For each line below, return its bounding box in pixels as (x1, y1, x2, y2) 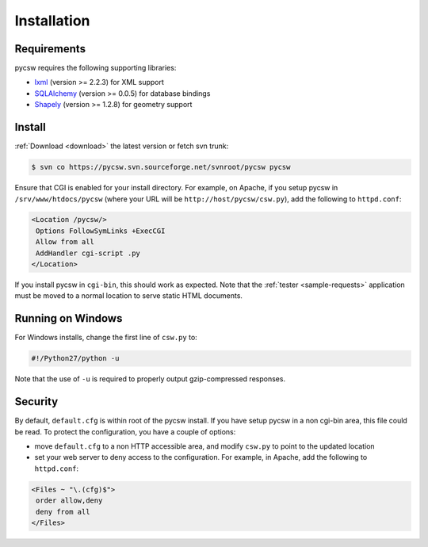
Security (14, 395, 59, 408)
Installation (14, 12, 90, 29)
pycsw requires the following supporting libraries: (14, 63, 177, 73)
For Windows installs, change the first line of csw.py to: (14, 333, 197, 342)
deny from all (36, 507, 90, 516)
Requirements (14, 42, 86, 55)
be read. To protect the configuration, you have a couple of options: (14, 427, 236, 436)
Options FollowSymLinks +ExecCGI (36, 226, 166, 235)
